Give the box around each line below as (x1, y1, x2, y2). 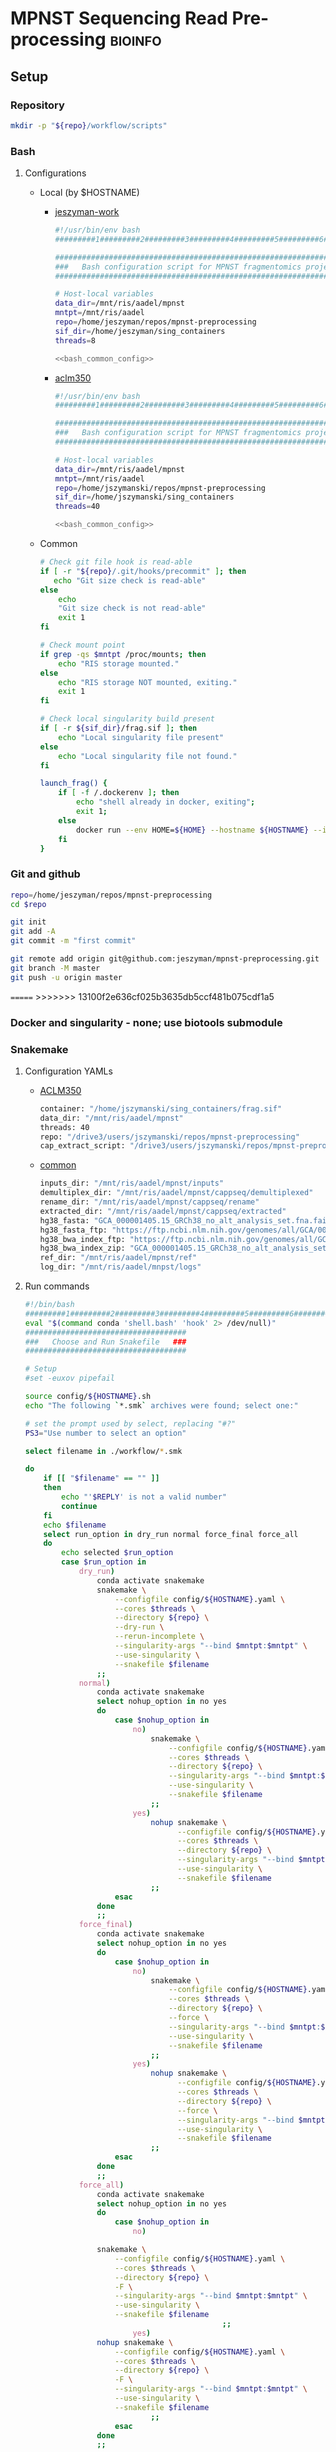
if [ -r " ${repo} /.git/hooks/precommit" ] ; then (39, 566, 247, 576)
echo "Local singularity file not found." (58, 751, 238, 761)
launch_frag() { (39, 778, 108, 789)
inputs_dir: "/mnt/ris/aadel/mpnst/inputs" (39, 1178, 225, 1189)
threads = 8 (54, 335, 96, 346)
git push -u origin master (10, 972, 123, 982)
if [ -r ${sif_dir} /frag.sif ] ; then (39, 723, 198, 734)
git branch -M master (10, 963, 101, 973)
